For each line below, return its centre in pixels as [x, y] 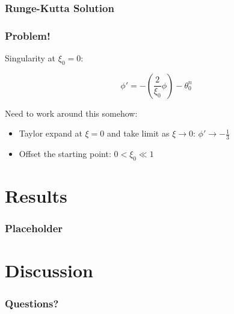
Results [36, 196]
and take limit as [138, 133]
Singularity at [30, 58]
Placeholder [34, 228]
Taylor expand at [51, 133]
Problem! [28, 35]
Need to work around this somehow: [71, 113]
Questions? [32, 303]
